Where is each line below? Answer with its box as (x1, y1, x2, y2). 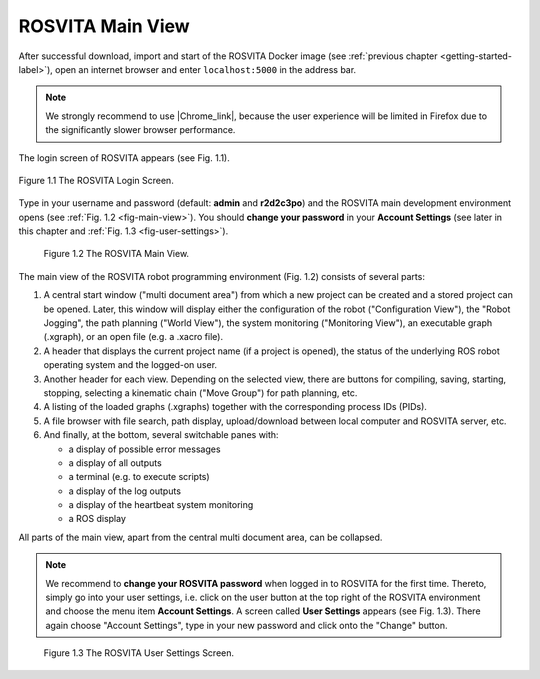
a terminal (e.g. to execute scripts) (68, 471, 210, 483)
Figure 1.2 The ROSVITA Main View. (43, 248, 190, 260)
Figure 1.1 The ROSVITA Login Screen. (18, 174, 174, 186)
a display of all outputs (68, 456, 162, 469)
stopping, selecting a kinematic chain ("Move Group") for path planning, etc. (43, 386, 358, 399)
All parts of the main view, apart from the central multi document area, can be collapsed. (18, 531, 383, 543)
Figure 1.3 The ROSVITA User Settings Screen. (43, 647, 235, 659)
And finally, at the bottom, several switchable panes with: (43, 429, 279, 441)
